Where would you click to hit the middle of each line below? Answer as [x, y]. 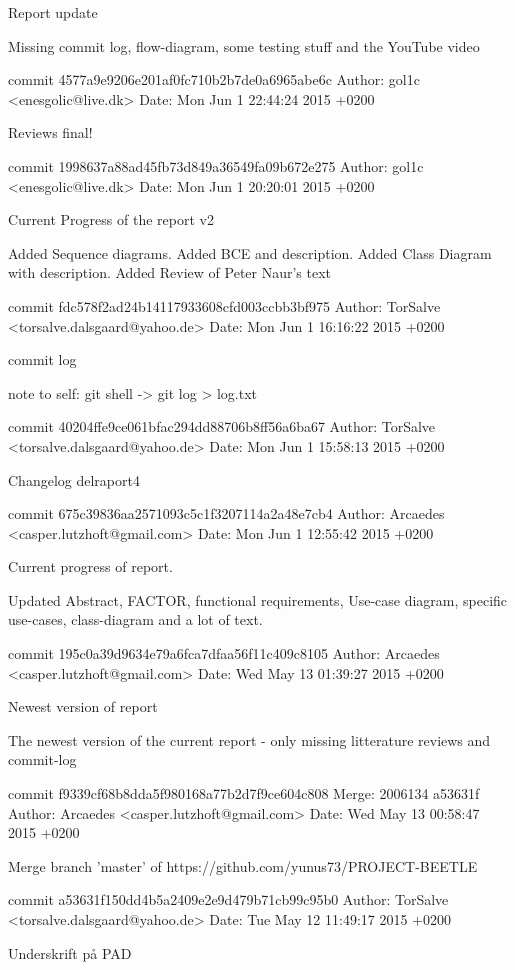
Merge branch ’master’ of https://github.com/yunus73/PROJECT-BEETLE [243, 865]
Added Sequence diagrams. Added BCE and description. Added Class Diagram [250, 252]
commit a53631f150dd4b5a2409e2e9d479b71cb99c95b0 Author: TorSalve [228, 899]
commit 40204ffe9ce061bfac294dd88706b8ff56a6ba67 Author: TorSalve [222, 426]
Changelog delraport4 [74, 479]
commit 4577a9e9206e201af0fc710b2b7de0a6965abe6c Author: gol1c [214, 79]
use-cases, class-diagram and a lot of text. [135, 619]
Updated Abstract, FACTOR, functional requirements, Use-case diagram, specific [258, 599]
